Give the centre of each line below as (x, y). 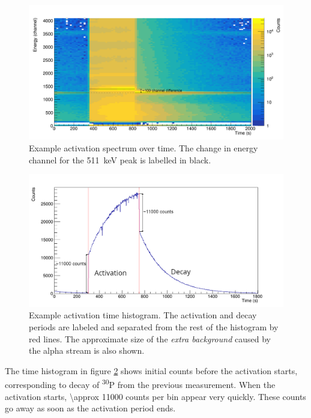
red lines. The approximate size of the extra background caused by (150, 338)
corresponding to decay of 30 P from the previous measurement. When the (140, 384)
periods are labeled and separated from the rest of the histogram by (154, 327)
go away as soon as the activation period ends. (90, 408)
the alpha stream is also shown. (87, 350)
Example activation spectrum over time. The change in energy (143, 148)
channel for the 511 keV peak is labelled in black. (120, 159)
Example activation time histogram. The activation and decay (143, 315)
